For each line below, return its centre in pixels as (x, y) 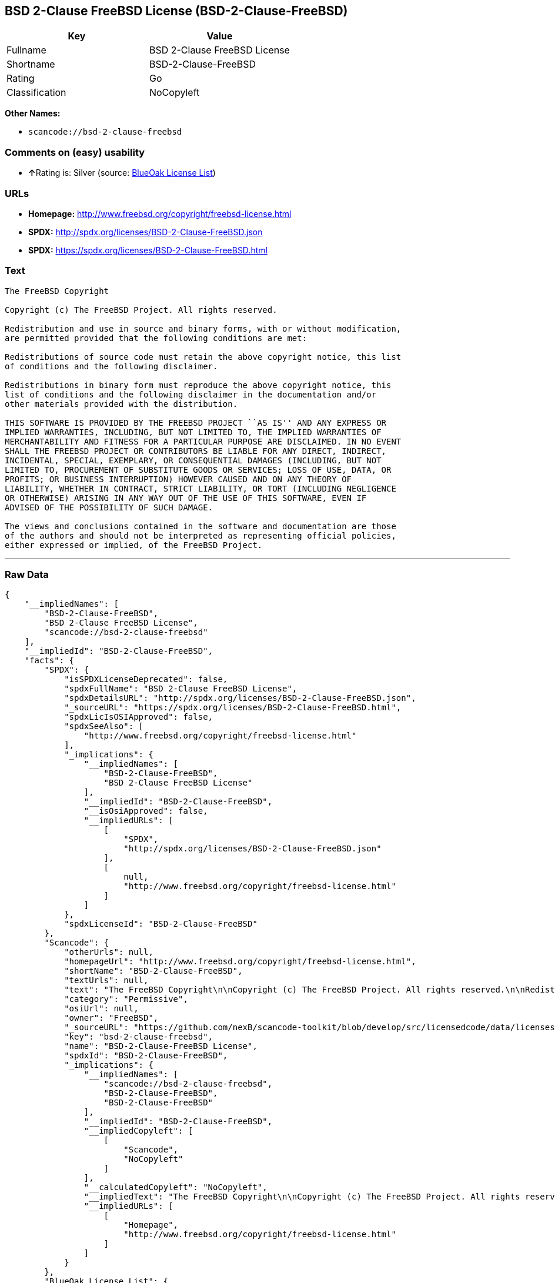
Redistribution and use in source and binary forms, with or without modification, (203, 328)
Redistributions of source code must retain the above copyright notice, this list (203, 357)
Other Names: (33, 113)
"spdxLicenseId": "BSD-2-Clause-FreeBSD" (161, 924)
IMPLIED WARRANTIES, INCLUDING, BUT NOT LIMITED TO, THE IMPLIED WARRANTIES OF (193, 432)
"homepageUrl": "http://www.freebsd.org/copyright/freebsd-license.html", (240, 962)
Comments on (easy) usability (75, 152)
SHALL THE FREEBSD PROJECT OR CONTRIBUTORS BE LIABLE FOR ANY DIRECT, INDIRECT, (196, 451)
